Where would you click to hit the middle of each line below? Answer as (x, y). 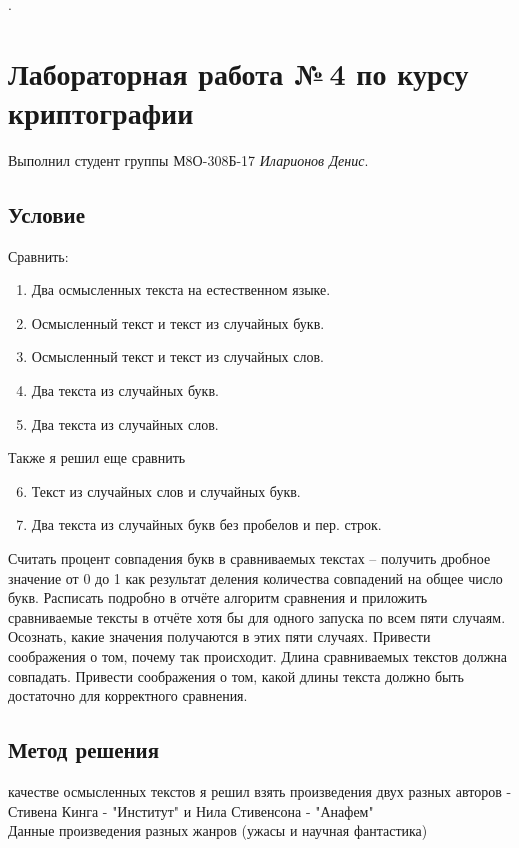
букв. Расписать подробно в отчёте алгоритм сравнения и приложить (218, 597)
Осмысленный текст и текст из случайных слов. (177, 356)
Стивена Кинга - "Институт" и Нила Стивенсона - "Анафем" (191, 810)
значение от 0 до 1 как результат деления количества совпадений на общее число (255, 577)
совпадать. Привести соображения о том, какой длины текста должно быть (236, 675)
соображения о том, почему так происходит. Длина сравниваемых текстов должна (258, 656)
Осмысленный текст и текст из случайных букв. (178, 322)
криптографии (101, 111)
